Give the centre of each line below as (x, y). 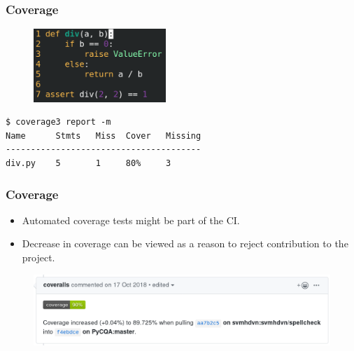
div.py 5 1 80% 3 (88, 164)
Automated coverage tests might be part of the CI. (131, 220)
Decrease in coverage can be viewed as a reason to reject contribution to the (185, 243)
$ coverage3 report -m (58, 122)
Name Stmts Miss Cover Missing (104, 136)
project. (38, 257)
